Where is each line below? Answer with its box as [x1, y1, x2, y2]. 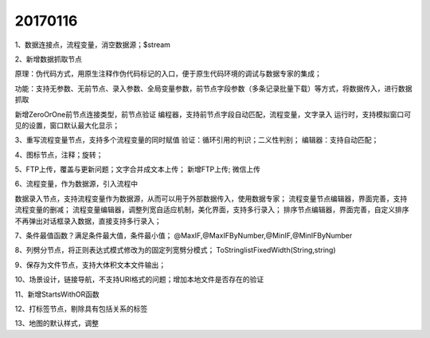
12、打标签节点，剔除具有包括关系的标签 [14, 304, 148, 313]
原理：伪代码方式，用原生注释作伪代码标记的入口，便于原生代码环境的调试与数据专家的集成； [14, 69, 322, 79]
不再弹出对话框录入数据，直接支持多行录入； [14, 216, 162, 226]
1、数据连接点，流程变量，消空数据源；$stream [14, 40, 171, 49]
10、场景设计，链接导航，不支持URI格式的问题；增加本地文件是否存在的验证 [14, 275, 264, 285]
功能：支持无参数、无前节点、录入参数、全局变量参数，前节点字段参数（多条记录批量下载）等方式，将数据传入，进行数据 [14, 84, 412, 93]
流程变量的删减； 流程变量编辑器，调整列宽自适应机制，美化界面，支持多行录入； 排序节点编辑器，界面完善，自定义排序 [14, 205, 409, 214]
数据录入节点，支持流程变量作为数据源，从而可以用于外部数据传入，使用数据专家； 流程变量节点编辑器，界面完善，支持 [14, 194, 408, 203]
